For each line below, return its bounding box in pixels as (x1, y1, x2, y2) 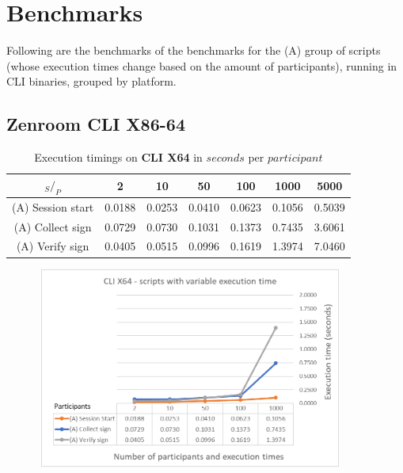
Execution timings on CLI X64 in (34, 149, 203, 166)
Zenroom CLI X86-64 (6, 112, 185, 136)
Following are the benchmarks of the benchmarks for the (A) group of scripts (6, 42, 381, 59)
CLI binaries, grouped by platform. (6, 73, 177, 90)
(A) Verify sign (16, 238, 89, 254)
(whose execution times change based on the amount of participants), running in (6, 57, 397, 74)
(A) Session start (12, 198, 94, 215)
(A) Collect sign (13, 218, 92, 235)
